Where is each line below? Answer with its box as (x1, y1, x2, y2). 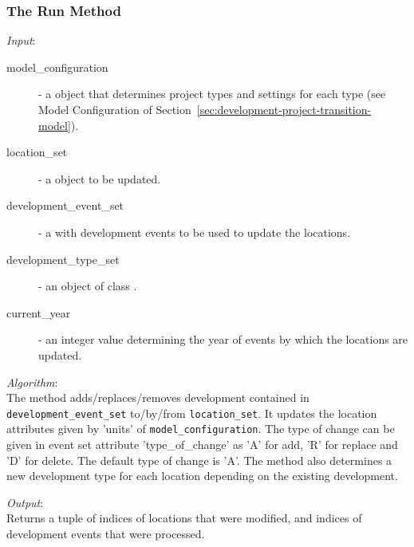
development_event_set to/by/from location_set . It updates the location (6, 404, 377, 421)
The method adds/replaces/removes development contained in (6, 389, 310, 406)
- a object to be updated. (38, 170, 161, 187)
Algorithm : (6, 373, 58, 390)
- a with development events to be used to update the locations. (38, 223, 351, 240)
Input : (6, 32, 36, 49)
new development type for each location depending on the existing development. (6, 467, 398, 484)
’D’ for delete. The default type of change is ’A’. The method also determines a (6, 451, 392, 468)
